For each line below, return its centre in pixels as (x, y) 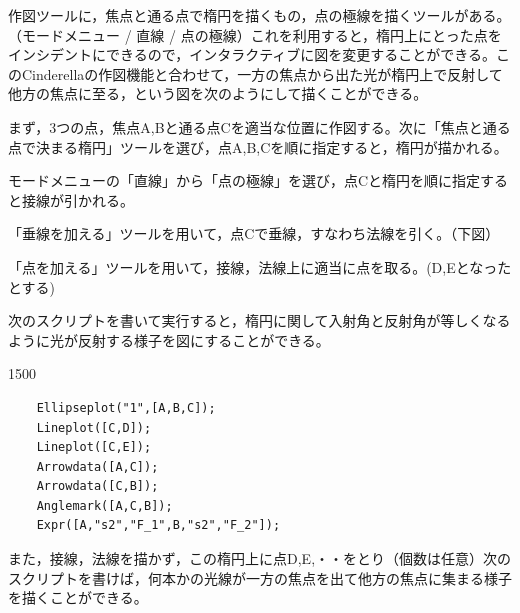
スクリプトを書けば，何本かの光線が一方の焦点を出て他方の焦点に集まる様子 (260, 577)
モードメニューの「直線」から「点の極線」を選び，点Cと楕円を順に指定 (244, 180)
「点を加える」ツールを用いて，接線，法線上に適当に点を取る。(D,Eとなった (260, 266)
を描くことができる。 (78, 597)
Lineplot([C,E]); (94, 447)
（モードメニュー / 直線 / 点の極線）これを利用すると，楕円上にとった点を (255, 34)
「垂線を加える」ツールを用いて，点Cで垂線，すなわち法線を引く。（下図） (254, 233)
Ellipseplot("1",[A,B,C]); (126, 407)
